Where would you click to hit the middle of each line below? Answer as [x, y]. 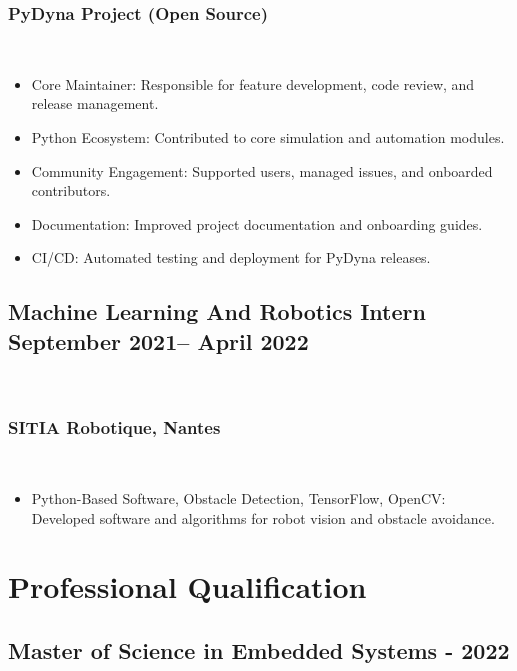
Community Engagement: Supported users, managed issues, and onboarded [262, 170]
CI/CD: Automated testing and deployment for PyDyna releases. [231, 257]
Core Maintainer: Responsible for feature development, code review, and [253, 83]
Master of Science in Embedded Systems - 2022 [259, 649]
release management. [95, 103]
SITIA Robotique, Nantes [114, 427]
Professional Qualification [187, 586]
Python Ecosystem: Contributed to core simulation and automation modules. [268, 137]
